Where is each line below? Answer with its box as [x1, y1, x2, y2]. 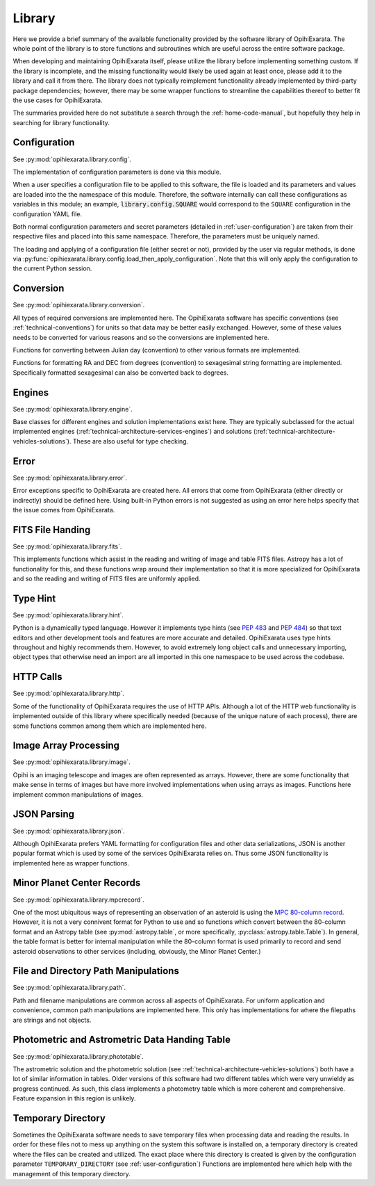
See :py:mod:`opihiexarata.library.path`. [12, 984, 126, 992]
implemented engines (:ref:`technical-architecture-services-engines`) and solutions [12, 428, 253, 436]
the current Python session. [12, 264, 92, 273]
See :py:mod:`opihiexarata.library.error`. [12, 473, 128, 482]
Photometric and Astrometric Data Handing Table [12, 1034, 231, 1046]
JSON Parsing [12, 809, 75, 820]
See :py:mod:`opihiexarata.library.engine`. [12, 405, 133, 413]
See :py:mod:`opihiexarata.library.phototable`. [12, 1052, 144, 1060]
